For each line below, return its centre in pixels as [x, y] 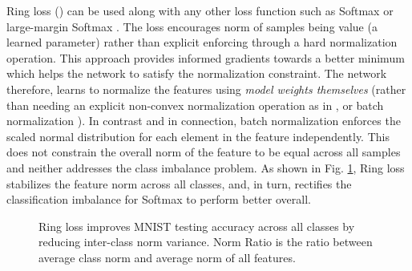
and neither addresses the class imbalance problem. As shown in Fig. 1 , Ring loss [206, 167]
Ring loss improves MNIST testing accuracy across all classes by [197, 226]
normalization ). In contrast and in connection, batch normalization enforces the [204, 121]
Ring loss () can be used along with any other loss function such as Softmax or [200, 10]
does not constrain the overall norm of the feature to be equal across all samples [204, 152]
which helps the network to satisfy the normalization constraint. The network [197, 73]
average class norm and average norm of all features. [167, 257]
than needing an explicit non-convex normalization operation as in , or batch [195, 105]
